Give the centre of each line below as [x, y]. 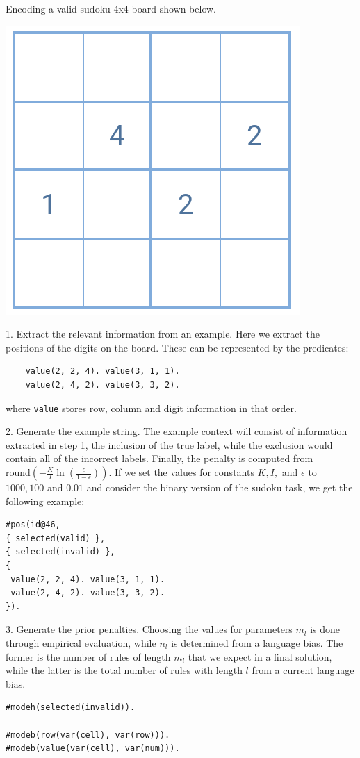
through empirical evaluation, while [81, 642]
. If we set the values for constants [181, 472]
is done [325, 629]
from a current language [303, 670]
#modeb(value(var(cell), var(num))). [93, 749]
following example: [45, 501]
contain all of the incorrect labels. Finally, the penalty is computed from [159, 458]
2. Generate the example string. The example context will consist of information [177, 431]
